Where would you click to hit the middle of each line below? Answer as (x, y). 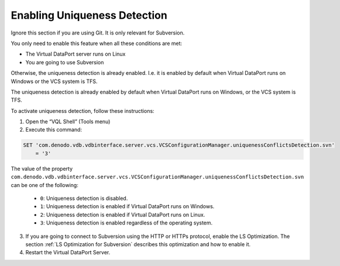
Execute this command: (54, 130)
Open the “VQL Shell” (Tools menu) (68, 122)
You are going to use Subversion (65, 62)
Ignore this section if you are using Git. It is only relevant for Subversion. (98, 33)
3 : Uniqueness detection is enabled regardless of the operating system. (126, 223)
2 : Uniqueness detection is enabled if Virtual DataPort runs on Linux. (123, 215)
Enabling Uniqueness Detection (89, 15)
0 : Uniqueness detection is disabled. (84, 198)
